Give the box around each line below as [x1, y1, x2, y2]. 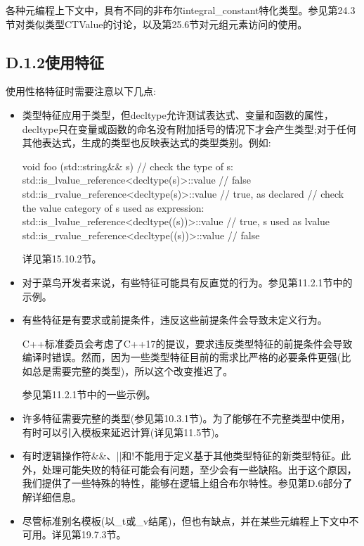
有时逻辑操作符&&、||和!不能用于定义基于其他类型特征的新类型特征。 [22, 448, 342, 463]
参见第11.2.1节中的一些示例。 [22, 387, 156, 402]
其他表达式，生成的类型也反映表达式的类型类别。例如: [22, 135, 271, 150]
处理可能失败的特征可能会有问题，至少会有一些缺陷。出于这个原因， [41, 462, 357, 476]
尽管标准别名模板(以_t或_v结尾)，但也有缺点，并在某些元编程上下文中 [22, 513, 349, 528]
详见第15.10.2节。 [22, 251, 102, 266]
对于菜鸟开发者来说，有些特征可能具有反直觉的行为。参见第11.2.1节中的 [22, 274, 353, 289]
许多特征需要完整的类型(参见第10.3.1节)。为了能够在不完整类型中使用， [22, 411, 351, 426]
